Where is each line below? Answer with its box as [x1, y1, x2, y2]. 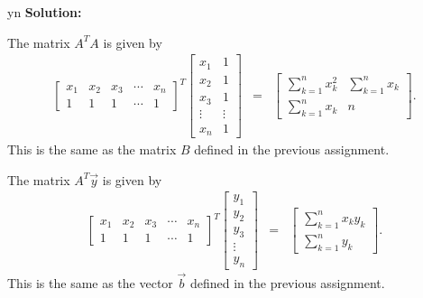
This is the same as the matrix [7, 140, 177, 159]
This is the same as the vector [7, 273, 173, 292]
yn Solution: [7, 3, 82, 21]
